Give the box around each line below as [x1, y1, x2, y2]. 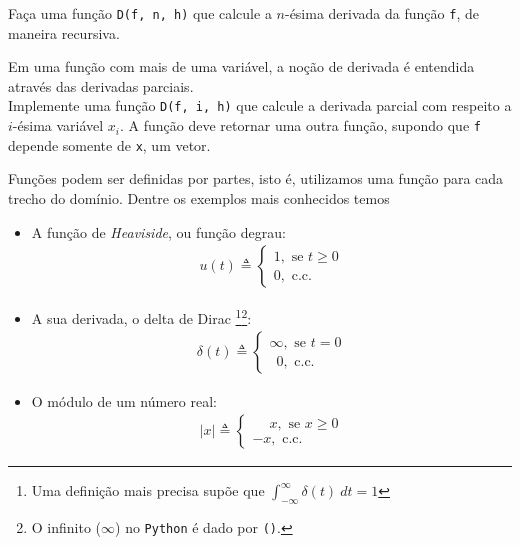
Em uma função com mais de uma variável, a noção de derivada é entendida [8, 56, 475, 77]
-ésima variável [12, 115, 104, 136]
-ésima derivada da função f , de [284, 3, 479, 23]
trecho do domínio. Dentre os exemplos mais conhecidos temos [8, 188, 390, 208]
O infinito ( [31, 516, 102, 537]
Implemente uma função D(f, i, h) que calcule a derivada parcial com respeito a [8, 95, 512, 116]
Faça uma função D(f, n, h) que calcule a [8, 3, 272, 23]
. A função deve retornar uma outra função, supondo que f [120, 115, 481, 136]
